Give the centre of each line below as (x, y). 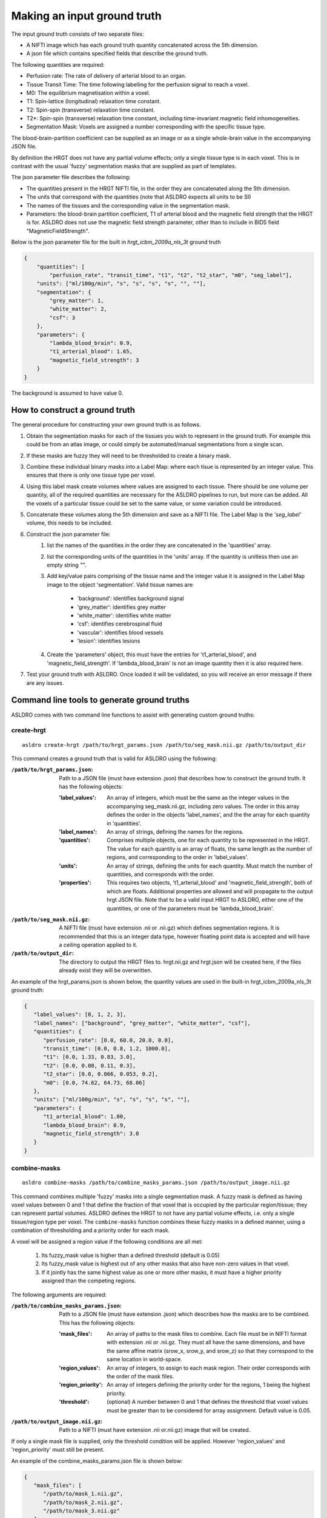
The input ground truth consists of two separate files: (78, 34)
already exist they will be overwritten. (106, 970)
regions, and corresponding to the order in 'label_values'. (177, 857)
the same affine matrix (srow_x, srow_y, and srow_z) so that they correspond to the (210, 1350)
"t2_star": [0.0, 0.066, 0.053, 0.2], (101, 1074)
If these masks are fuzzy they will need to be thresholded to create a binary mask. (129, 455)
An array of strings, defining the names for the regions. (175, 832)
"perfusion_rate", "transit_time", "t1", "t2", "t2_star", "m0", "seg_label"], (171, 275)
